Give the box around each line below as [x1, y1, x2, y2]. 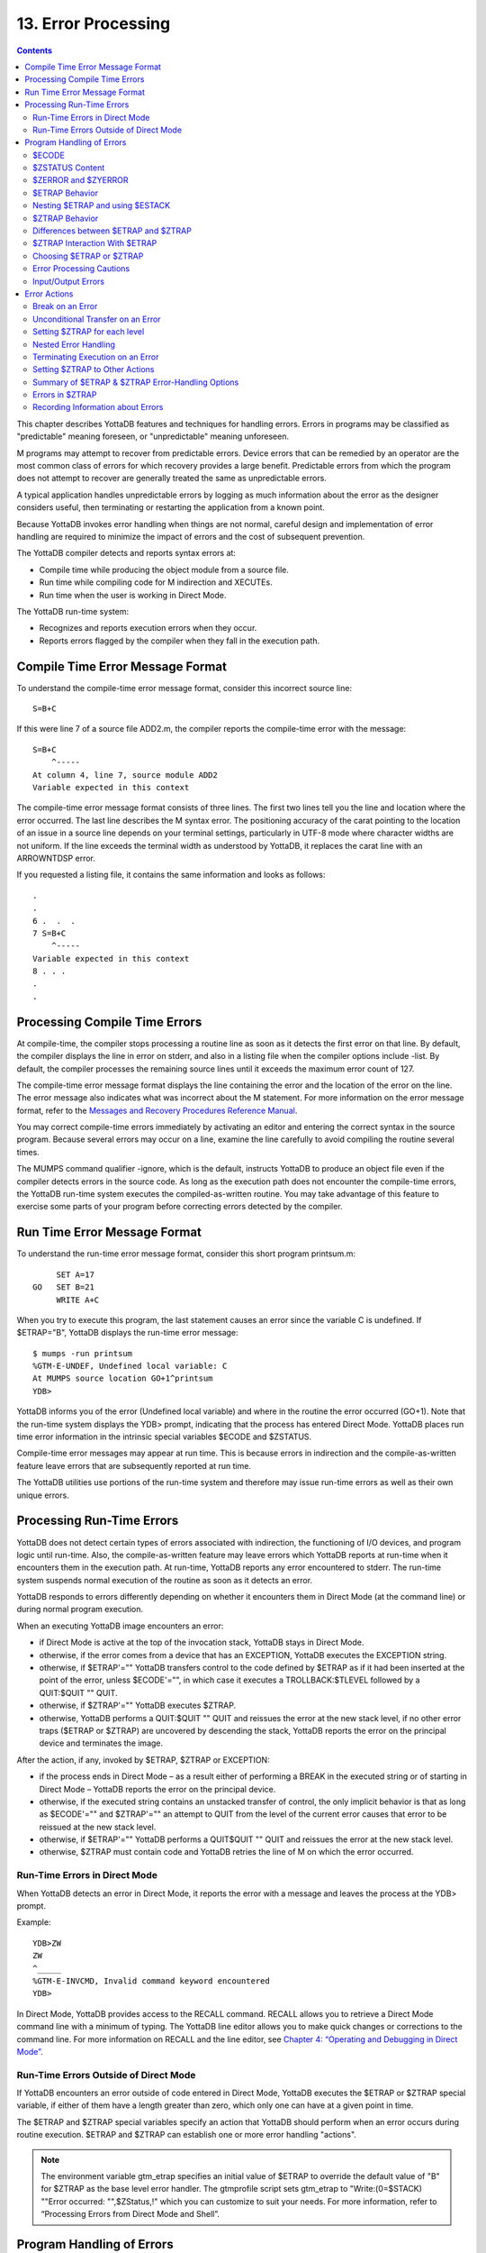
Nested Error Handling [32, 339, 116, 350]
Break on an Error [32, 301, 98, 312]
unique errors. [16, 1490, 69, 1500]
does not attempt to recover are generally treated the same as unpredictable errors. [16, 473, 328, 484]
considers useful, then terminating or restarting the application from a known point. [16, 502, 326, 513]
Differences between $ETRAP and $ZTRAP [32, 225, 193, 236]
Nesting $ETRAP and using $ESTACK [32, 200, 171, 211]
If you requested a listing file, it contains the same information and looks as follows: [16, 870, 326, 880]
